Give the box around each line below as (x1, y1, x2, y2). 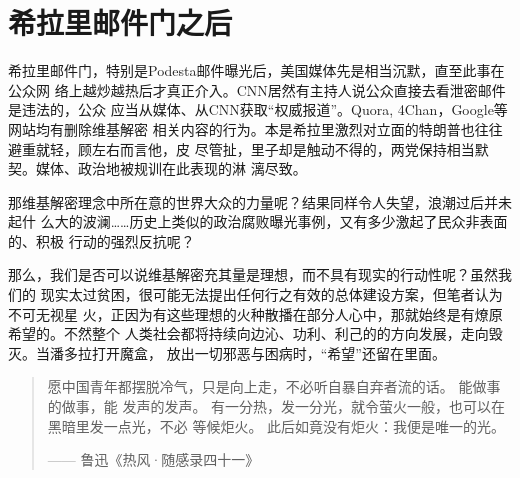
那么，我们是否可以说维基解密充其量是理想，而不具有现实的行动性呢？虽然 (8, 264, 498, 285)
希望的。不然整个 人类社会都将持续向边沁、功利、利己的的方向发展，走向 (8, 323, 489, 344)
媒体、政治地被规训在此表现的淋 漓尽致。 (35, 158, 307, 179)
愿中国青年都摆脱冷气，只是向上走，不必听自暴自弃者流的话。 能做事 (47, 376, 501, 397)
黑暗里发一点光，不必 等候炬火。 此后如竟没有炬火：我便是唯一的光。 (47, 415, 506, 436)
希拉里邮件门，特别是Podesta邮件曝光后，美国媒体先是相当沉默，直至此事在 (8, 60, 505, 81)
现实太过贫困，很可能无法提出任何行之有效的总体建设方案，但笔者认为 (40, 284, 503, 305)
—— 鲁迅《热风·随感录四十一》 (47, 449, 260, 470)
